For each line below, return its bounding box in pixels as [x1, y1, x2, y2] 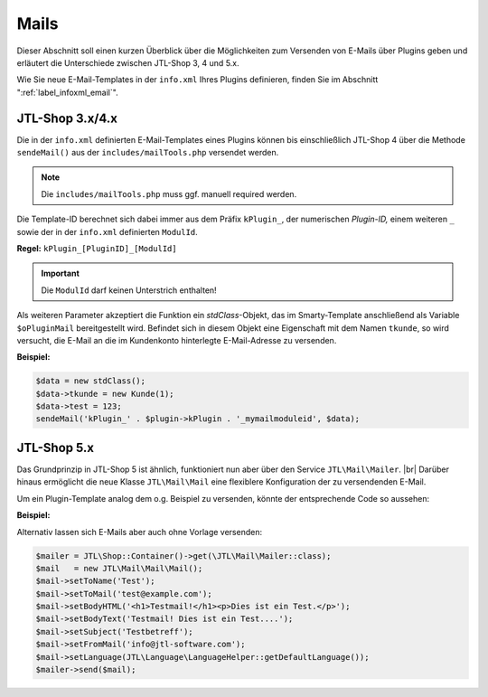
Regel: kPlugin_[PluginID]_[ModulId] [16, 242, 177, 253]
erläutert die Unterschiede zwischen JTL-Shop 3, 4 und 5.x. [16, 57, 239, 68]
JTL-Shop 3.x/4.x [16, 110, 117, 126]
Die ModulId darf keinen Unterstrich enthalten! [41, 285, 217, 296]
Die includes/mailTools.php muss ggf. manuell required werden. [41, 188, 297, 199]
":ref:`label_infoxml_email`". [16, 87, 118, 98]
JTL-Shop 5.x [16, 439, 95, 456]
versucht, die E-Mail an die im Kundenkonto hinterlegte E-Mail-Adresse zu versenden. [16, 334, 337, 345]
